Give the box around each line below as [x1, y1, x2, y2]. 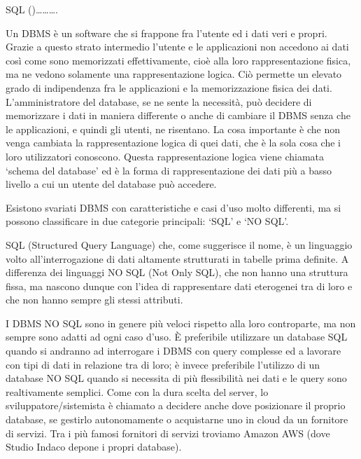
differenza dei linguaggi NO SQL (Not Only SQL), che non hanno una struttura [6, 265, 348, 280]
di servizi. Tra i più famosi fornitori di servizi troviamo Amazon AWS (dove [6, 425, 330, 440]
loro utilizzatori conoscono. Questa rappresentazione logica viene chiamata [6, 149, 324, 163]
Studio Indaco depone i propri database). [6, 439, 182, 454]
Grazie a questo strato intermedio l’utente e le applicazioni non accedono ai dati [6, 39, 349, 54]
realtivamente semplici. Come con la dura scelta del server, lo [6, 384, 269, 399]
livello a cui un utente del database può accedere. [6, 177, 217, 191]
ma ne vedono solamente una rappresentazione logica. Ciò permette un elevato [6, 67, 342, 81]
